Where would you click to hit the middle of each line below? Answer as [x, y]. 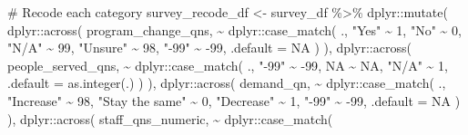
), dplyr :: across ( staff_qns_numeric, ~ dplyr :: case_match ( [170, 118]
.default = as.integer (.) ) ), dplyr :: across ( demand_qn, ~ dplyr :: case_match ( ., [227, 83]
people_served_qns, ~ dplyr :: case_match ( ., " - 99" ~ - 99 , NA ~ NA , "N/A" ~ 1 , [228, 65]
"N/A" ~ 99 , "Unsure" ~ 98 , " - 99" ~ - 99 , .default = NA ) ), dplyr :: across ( [209, 48]
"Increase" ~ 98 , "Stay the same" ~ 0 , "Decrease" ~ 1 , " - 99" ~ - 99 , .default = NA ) [234, 100]
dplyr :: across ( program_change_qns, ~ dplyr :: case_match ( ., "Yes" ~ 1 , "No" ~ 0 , [234, 29]
